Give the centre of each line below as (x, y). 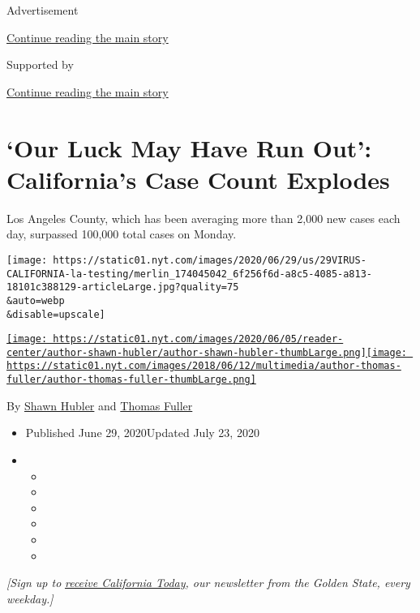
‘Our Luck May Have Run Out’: (189, 147)
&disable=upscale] (56, 314)
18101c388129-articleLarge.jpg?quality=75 (123, 287)
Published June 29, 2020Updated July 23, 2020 (142, 433)
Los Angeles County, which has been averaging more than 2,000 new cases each (204, 218)
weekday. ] (30, 598)
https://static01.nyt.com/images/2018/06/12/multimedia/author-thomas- (204, 366)
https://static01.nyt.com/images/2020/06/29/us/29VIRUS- (210, 260)
